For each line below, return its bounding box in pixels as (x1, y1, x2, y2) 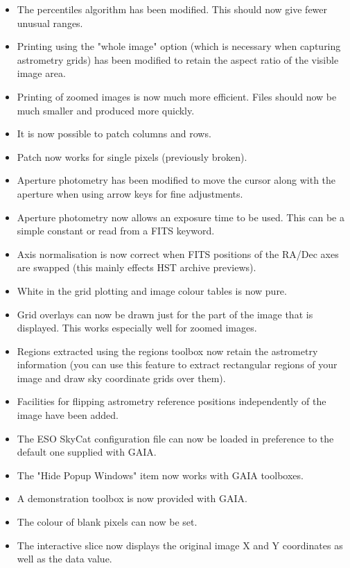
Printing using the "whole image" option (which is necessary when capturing (17, 39, 341, 53)
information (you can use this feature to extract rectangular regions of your (17, 357, 338, 372)
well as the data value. (17, 551, 112, 566)
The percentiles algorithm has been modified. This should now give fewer (17, 2, 328, 16)
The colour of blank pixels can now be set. (17, 515, 198, 529)
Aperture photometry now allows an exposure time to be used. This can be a (17, 209, 344, 224)
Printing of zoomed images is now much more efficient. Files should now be (17, 89, 337, 103)
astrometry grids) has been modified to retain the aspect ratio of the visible (17, 52, 339, 67)
